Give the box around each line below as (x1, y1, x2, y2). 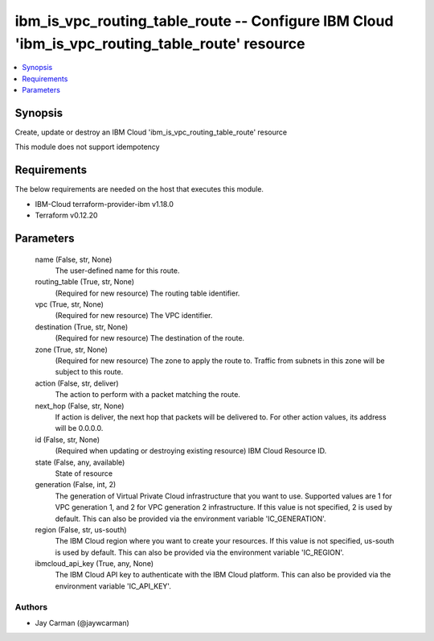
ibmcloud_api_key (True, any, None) (35, 559, 154, 569)
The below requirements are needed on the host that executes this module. (14, 184, 264, 194)
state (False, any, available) (35, 457, 125, 467)
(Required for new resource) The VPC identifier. (55, 311, 213, 320)
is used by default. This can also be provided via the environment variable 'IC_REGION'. (55, 548, 345, 557)
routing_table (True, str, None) (35, 277, 135, 287)
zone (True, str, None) (35, 345, 108, 354)
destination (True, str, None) (35, 322, 129, 332)
